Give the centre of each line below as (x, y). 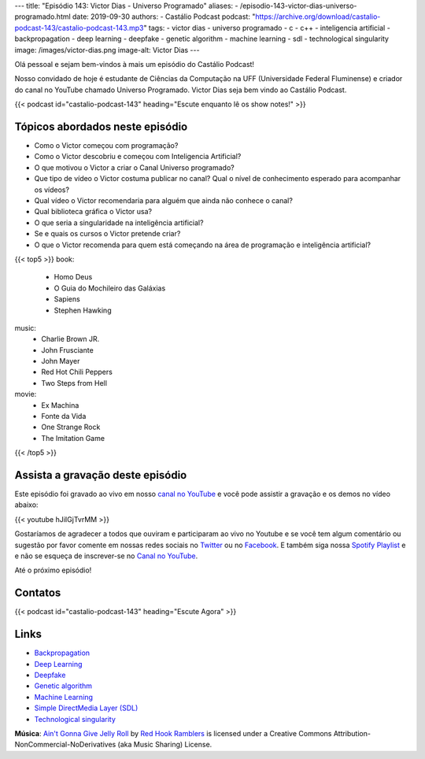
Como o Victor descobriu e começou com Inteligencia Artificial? (138, 157)
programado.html (42, 17)
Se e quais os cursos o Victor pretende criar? (107, 234)
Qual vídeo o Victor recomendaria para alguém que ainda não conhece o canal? (163, 200)
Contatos (38, 593)
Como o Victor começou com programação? (106, 146)
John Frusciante (67, 350)
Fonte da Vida (64, 417)
